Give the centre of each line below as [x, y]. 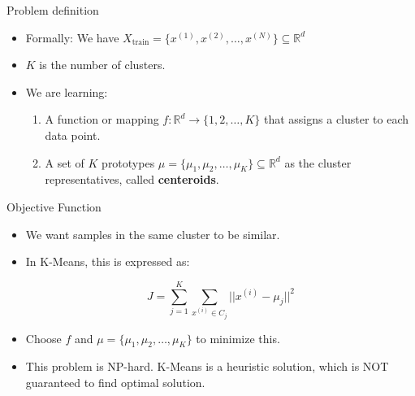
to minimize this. [238, 338]
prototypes [128, 162]
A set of [65, 162]
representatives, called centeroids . [132, 179]
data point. [73, 135]
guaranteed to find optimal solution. [115, 382]
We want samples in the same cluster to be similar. [153, 234]
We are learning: [67, 91]
